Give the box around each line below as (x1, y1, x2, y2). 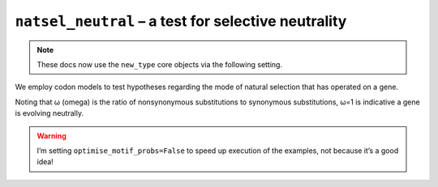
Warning (36, 130, 67, 141)
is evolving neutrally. (15, 108, 84, 118)
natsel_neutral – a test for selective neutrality (15, 12, 347, 30)
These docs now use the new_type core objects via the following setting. (36, 59, 283, 69)
